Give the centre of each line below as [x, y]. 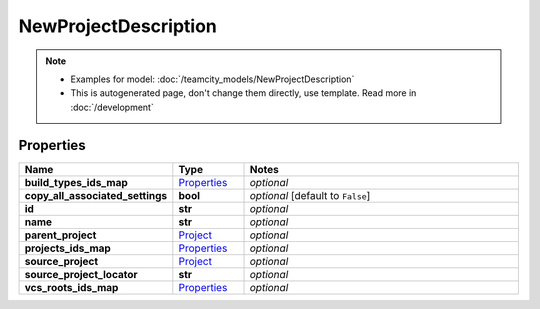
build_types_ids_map [76, 182]
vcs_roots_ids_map [71, 287]
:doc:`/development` [112, 107]
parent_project [60, 235]
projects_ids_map [68, 248]
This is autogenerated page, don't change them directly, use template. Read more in [243, 93]
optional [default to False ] [310, 195]
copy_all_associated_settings [96, 195]
